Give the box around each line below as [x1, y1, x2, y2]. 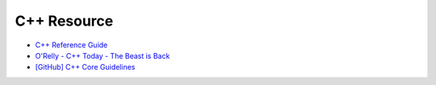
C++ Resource [15, 12, 114, 30]
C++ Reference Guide [35, 40, 108, 50]
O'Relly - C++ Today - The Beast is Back [35, 51, 170, 60]
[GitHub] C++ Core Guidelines [35, 63, 136, 72]
